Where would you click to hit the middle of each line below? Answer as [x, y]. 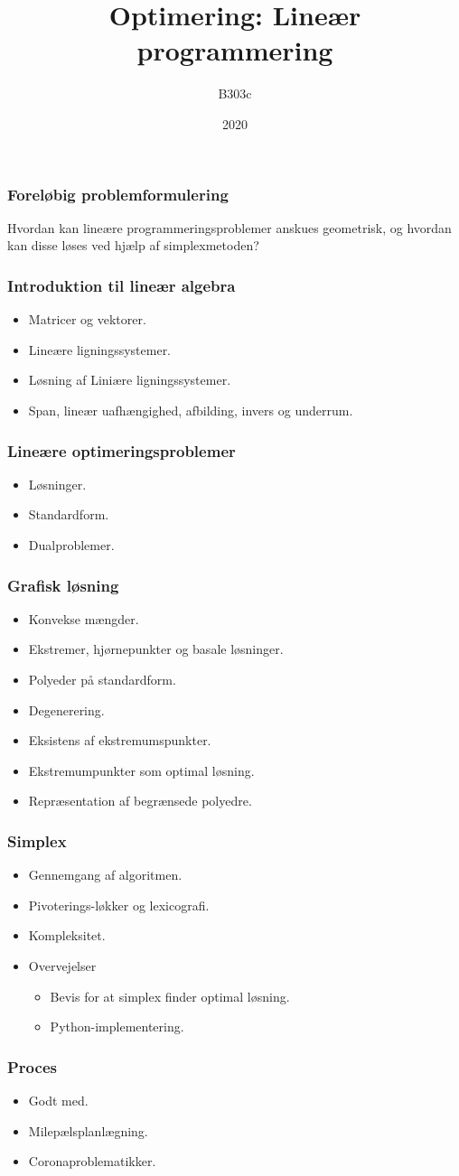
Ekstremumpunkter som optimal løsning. [141, 770]
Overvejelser [62, 965]
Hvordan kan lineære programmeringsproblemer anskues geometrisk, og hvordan [229, 227]
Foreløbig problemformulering [118, 194]
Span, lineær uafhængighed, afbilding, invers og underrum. [191, 410]
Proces [32, 1066]
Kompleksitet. [67, 935]
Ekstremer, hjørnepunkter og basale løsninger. [156, 649]
